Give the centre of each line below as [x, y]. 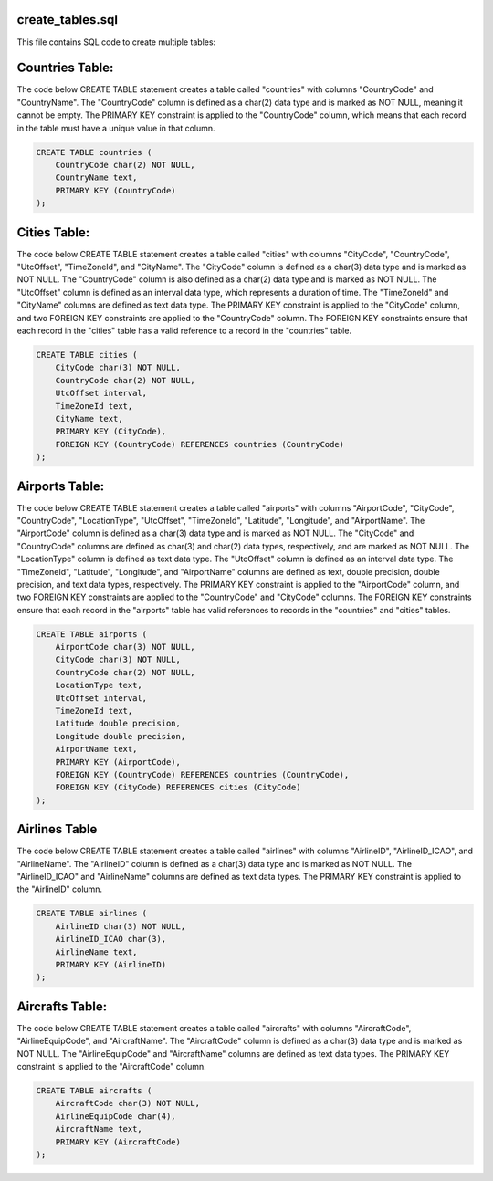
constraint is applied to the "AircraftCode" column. [112, 1067]
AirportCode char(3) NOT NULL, [125, 647]
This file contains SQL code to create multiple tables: [116, 42]
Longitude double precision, [121, 736]
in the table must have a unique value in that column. [116, 128]
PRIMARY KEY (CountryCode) [116, 190]
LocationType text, [99, 685]
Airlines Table [57, 829]
